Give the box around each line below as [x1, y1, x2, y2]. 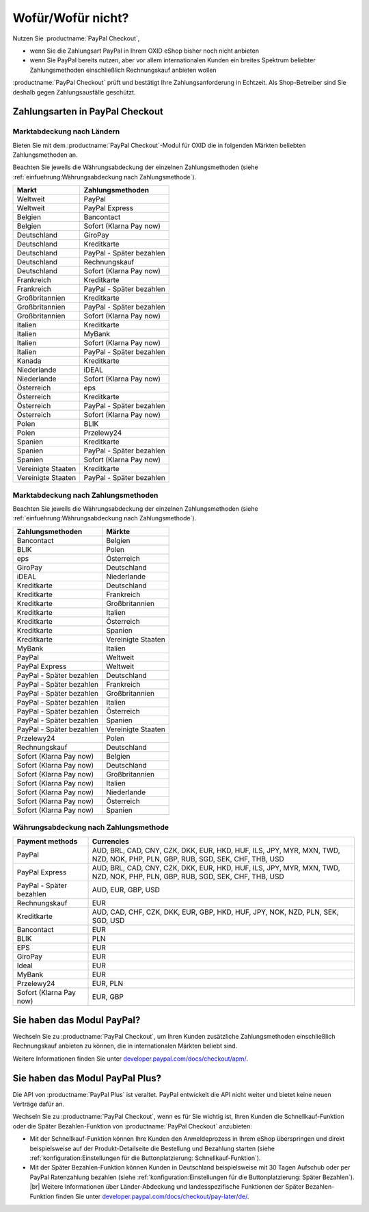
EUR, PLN [92, 979, 123, 988]
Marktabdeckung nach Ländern [12, 127, 120, 136]
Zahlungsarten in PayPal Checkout [12, 106, 163, 118]
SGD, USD [92, 916, 125, 925]
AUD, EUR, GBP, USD [92, 885, 161, 894]
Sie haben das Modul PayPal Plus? [12, 1072, 162, 1084]
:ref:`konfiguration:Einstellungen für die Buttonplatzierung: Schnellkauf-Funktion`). [29, 1154, 261, 1162]
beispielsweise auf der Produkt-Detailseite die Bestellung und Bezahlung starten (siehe [29, 1144, 275, 1152]
